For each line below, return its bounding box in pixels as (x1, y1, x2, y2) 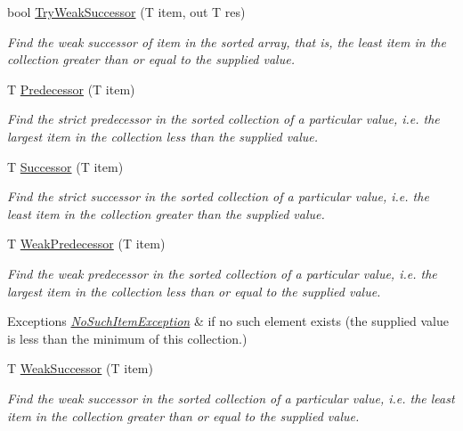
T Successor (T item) (7, 157, 124, 175)
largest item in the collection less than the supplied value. (7, 126, 319, 145)
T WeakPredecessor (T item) (7, 234, 166, 253)
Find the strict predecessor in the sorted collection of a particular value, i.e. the (7, 110, 440, 128)
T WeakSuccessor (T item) (7, 359, 153, 378)
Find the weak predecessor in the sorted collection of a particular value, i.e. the (7, 264, 437, 282)
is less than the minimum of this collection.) (7, 329, 248, 347)
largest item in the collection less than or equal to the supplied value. (7, 281, 381, 300)
